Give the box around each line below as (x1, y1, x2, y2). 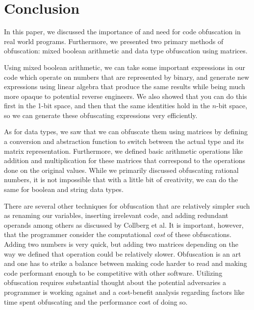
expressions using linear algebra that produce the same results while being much (4, 81, 245, 92)
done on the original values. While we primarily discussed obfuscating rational (4, 165, 239, 175)
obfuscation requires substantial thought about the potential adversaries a (4, 277, 226, 287)
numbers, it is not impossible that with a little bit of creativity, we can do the (4, 174, 238, 185)
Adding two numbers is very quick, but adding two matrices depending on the (4, 239, 238, 249)
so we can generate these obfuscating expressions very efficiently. (4, 110, 198, 120)
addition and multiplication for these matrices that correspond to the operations (4, 155, 246, 166)
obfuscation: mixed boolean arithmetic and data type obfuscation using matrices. (4, 46, 248, 56)
